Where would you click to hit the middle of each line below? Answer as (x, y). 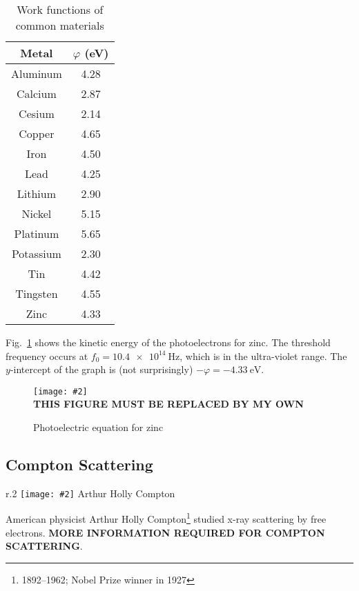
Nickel (37, 213)
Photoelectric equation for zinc (98, 427)
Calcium (37, 93)
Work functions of (60, 9)
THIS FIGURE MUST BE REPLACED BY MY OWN (168, 404)
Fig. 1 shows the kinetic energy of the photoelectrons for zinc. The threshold (168, 342)
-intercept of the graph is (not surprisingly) (101, 369)
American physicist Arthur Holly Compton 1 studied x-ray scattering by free (166, 518)
